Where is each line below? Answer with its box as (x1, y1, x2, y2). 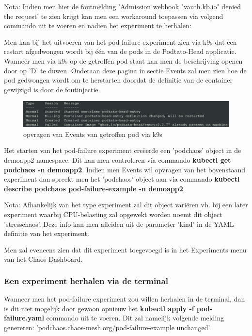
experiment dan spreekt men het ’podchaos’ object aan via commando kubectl (4, 174, 240, 184)
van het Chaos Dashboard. (4, 254, 83, 264)
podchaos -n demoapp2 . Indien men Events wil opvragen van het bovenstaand (4, 164, 246, 174)
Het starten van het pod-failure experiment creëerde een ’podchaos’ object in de (4, 145, 241, 155)
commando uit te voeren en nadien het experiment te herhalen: (4, 20, 191, 31)
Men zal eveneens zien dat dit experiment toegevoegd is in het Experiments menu (4, 244, 247, 254)
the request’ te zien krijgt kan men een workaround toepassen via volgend (4, 11, 223, 21)
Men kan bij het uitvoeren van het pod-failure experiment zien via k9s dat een (4, 36, 237, 47)
